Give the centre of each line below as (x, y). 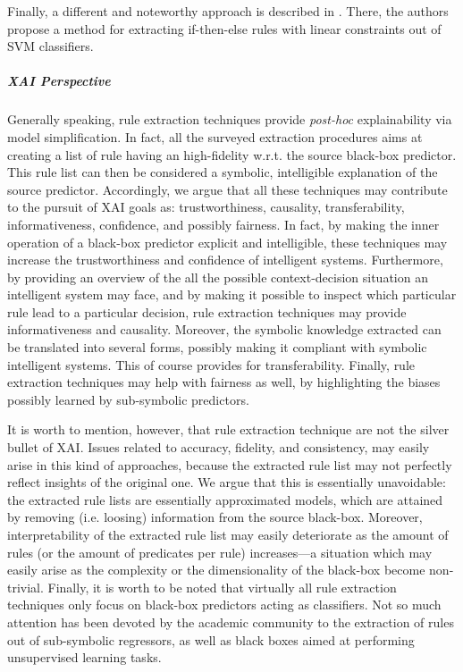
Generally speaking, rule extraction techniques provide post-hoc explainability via (230, 119)
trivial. (25, 587)
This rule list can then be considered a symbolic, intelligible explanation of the (223, 172)
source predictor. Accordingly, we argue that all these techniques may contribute (227, 189)
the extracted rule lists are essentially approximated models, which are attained (225, 499)
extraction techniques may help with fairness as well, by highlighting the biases (224, 382)
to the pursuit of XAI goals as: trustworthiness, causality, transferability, (206, 207)
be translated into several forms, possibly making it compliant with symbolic (217, 347)
